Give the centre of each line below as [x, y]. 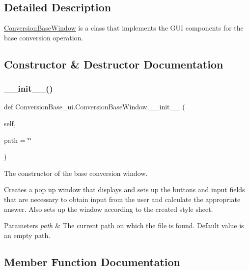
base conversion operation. [44, 37]
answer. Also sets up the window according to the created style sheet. [109, 209]
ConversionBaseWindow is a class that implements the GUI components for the [124, 28]
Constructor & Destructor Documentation [114, 64]
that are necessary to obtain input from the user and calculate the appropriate [122, 199]
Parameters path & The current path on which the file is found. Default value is [124, 225]
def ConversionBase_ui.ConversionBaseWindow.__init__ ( [95, 107]
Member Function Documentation [92, 261]
